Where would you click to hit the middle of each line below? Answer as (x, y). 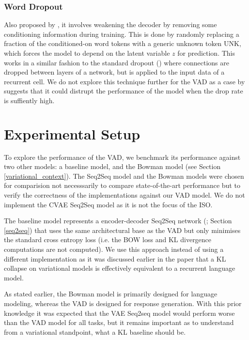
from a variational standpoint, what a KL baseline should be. (95, 332)
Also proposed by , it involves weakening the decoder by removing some (110, 24)
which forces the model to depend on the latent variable (87, 53)
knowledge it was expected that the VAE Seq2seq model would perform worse (119, 313)
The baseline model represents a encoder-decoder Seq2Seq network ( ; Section (118, 221)
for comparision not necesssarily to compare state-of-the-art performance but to (122, 185)
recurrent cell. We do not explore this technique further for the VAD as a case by (124, 81)
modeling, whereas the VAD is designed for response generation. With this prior (123, 303)
